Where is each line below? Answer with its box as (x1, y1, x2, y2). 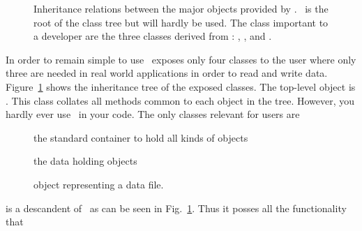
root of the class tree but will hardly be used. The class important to (33, 15, 329, 29)
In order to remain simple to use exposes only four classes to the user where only (6, 52, 356, 66)
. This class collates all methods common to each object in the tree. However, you (6, 93, 355, 107)
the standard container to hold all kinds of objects (33, 130, 248, 144)
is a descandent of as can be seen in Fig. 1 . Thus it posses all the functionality (6, 200, 347, 215)
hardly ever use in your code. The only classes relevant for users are (6, 107, 300, 121)
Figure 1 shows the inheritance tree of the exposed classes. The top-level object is (6, 79, 356, 94)
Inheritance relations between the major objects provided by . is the (33, 1, 329, 15)
